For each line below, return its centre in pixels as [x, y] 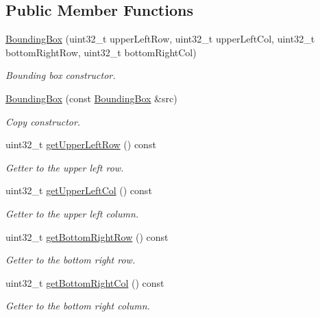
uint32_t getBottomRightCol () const [85, 282]
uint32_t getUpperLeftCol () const [79, 190]
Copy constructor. [43, 121]
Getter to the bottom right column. [78, 306]
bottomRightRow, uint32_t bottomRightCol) [101, 52]
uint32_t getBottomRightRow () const [87, 236]
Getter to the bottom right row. [71, 260]
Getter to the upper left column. [72, 213]
